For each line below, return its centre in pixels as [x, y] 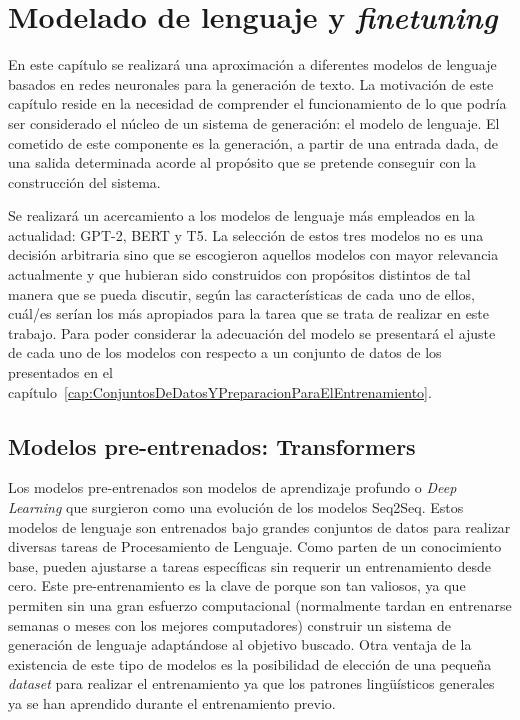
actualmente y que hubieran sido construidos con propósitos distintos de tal [239, 274]
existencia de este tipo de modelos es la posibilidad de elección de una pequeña [250, 663]
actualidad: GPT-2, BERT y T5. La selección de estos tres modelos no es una [246, 234]
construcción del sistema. [84, 181]
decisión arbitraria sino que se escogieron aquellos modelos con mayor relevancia [253, 254]
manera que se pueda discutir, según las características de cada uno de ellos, [241, 293]
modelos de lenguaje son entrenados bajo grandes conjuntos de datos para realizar [259, 526]
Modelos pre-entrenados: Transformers [212, 445]
